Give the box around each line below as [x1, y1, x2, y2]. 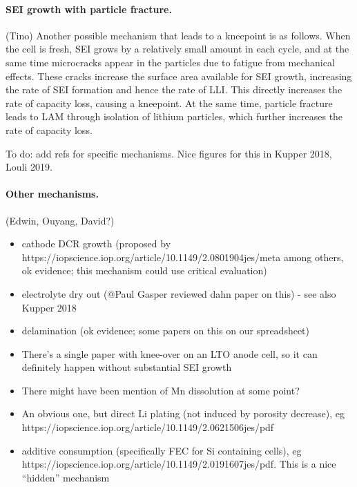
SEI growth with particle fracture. [6, 1, 172, 16]
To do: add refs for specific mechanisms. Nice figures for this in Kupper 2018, [6, 146, 332, 160]
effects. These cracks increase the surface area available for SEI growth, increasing [6, 68, 352, 83]
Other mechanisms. [6, 187, 99, 201]
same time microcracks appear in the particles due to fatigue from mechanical [6, 55, 335, 69]
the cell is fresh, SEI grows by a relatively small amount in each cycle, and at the [6, 41, 349, 56]
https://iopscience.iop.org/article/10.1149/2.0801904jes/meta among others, [21, 249, 344, 264]
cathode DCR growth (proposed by [21, 236, 171, 251]
